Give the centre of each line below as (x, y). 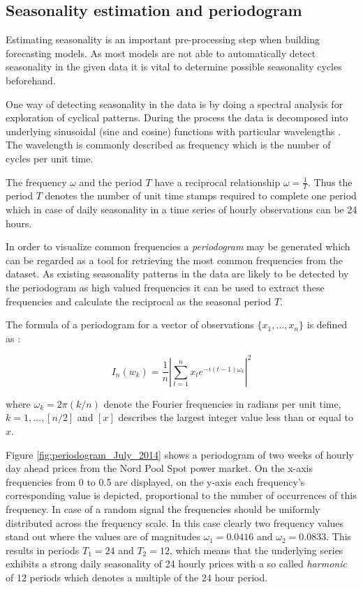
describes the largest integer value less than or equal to (236, 417)
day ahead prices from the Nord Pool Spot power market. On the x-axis (159, 468)
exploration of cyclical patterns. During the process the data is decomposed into (177, 117)
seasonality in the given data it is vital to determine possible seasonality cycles (174, 67)
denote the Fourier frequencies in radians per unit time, (222, 403)
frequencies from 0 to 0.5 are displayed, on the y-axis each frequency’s (155, 481)
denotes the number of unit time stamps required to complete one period (201, 196)
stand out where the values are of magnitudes (103, 536)
